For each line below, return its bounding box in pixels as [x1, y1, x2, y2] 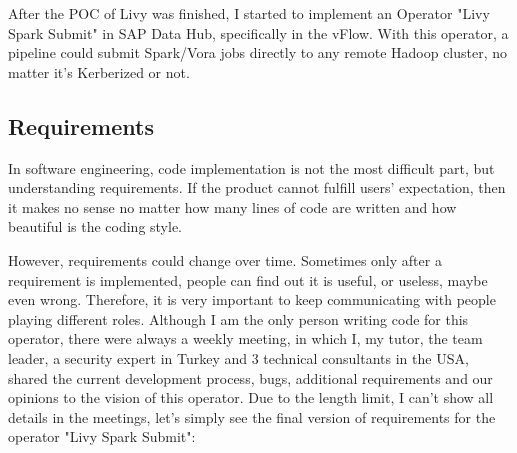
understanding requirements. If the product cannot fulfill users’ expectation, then [8, 177, 506, 198]
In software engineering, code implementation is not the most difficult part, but [8, 157, 495, 178]
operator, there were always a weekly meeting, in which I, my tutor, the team [8, 328, 483, 349]
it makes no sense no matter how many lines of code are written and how [8, 196, 457, 217]
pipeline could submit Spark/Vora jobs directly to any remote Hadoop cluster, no [8, 42, 508, 63]
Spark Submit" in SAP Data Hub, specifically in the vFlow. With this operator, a [8, 22, 509, 43]
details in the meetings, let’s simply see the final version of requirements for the [8, 406, 496, 427]
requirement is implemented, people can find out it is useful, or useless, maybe [8, 269, 488, 290]
